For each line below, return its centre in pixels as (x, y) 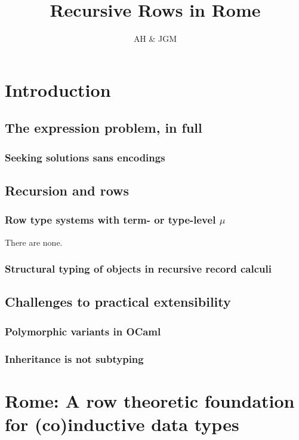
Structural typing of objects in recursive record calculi (138, 269)
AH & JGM (155, 39)
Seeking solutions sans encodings (85, 157)
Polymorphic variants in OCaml (83, 331)
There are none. (34, 242)
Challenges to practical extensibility (118, 302)
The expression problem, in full (104, 128)
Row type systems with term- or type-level (110, 220)
